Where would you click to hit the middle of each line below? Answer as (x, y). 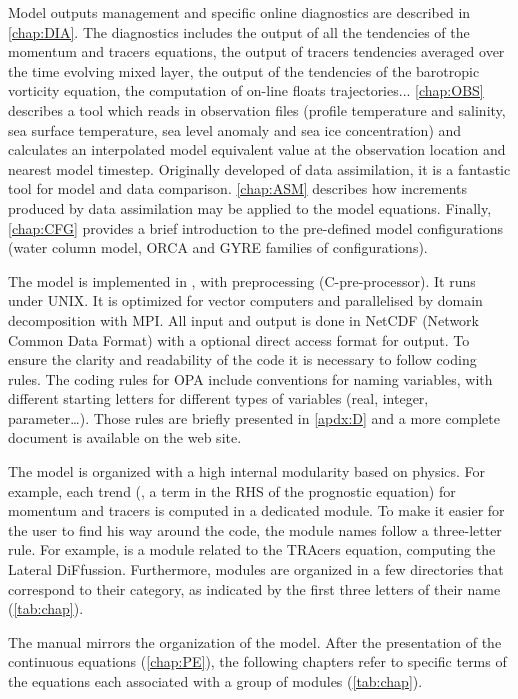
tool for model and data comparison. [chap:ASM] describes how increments (237, 188)
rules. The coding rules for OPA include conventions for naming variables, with (250, 378)
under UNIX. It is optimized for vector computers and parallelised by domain (245, 300)
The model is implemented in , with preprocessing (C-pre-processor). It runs (242, 280)
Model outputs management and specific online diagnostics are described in (239, 12)
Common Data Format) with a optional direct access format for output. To (239, 339)
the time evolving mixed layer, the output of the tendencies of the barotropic (244, 70)
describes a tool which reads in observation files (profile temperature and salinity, (257, 109)
